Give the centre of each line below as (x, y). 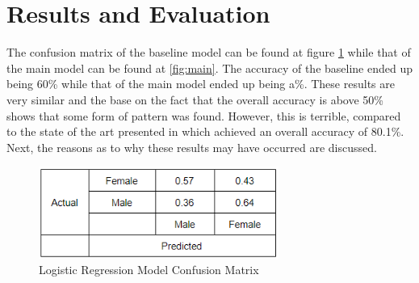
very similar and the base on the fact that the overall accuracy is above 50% (195, 99)
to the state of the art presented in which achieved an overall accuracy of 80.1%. (205, 131)
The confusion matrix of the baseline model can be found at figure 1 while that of (209, 52)
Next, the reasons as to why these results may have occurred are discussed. (192, 147)
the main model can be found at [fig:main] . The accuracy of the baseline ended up (209, 68)
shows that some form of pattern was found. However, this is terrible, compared (204, 115)
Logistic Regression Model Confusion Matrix (149, 270)
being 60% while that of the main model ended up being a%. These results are (201, 84)
